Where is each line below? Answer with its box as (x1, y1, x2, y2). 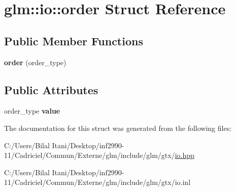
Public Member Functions (4, 33, 143, 48)
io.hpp (175, 150, 194, 160)
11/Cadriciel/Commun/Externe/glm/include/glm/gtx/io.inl (4, 177, 191, 187)
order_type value (4, 105, 60, 116)
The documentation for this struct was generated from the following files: (4, 122, 232, 133)
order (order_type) (4, 57, 66, 67)
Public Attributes (4, 81, 98, 97)
